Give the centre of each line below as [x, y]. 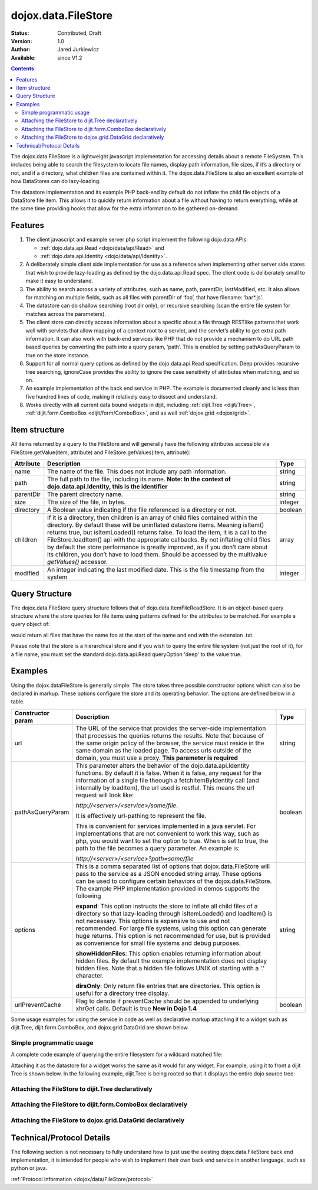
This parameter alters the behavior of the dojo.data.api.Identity [163, 765]
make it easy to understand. [59, 281]
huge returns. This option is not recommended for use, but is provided [173, 935]
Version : [21, 41]
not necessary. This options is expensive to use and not [153, 921]
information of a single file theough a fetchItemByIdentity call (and [167, 780]
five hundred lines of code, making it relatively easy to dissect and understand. [121, 396]
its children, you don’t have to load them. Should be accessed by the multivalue [157, 555]
